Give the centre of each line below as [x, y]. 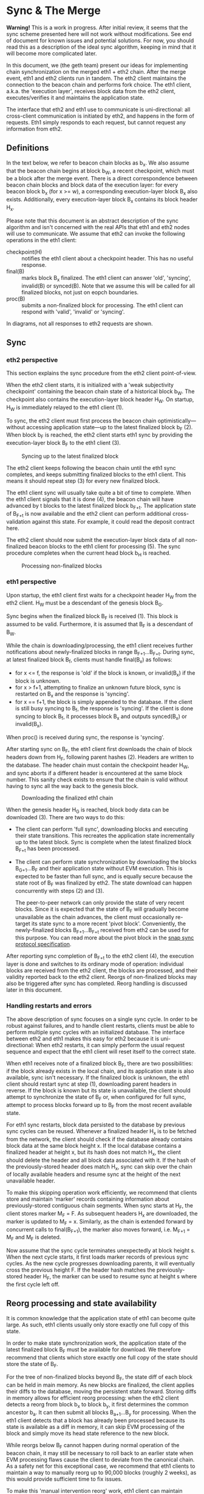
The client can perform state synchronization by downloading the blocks [106, 862]
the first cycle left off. [33, 1284]
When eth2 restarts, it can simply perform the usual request [110, 1045]
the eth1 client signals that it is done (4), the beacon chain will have [90, 499]
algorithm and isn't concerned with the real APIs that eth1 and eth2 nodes [98, 227]
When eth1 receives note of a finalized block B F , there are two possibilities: [100, 1064]
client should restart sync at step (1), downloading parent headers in [92, 1084]
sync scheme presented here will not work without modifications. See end [99, 34]
